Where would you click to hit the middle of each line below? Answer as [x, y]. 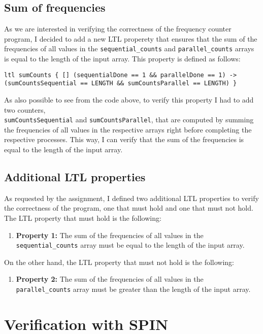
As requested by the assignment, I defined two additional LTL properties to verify [131, 198]
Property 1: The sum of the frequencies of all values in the [110, 235]
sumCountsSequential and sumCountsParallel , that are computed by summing [129, 120]
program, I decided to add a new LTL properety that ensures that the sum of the [131, 38]
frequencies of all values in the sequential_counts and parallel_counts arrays [129, 48]
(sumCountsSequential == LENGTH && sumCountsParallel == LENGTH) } [121, 83]
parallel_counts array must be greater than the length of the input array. [133, 289]
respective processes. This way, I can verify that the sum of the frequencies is [124, 139]
